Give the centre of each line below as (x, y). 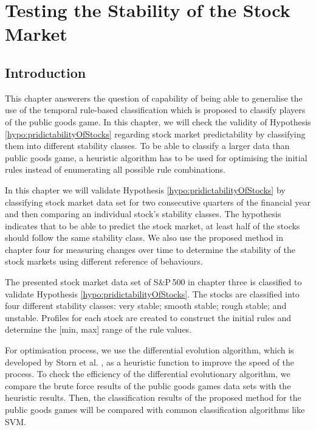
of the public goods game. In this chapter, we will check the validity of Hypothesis (158, 121)
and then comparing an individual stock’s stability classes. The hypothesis (143, 214)
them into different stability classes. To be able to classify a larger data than (147, 146)
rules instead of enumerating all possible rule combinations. (115, 169)
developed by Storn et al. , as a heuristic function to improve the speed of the (149, 362)
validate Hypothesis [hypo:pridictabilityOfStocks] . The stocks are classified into (152, 293)
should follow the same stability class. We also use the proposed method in (144, 238)
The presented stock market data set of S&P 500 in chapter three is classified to (153, 282)
